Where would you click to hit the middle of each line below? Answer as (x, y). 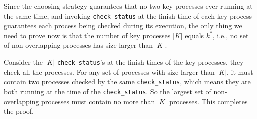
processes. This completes (209, 101)
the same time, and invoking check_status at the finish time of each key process (128, 16)
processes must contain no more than (98, 101)
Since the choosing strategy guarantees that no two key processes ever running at (128, 6)
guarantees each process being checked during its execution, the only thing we (123, 26)
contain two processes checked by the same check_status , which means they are (127, 81)
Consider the (23, 62)
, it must (240, 71)
